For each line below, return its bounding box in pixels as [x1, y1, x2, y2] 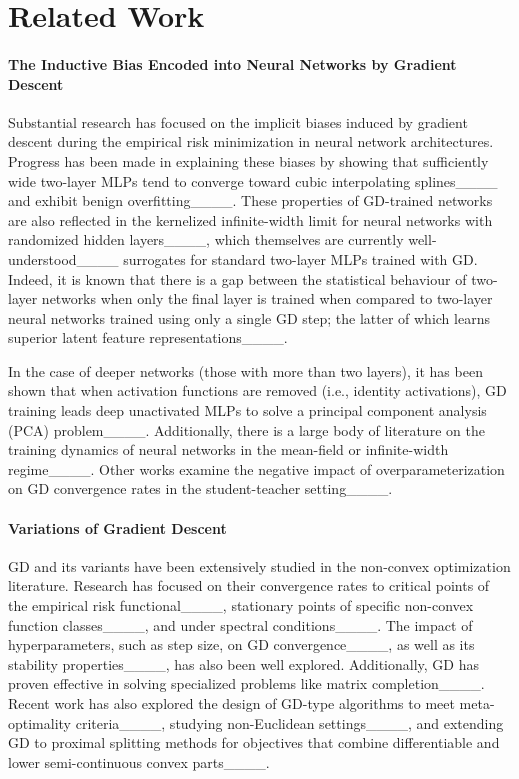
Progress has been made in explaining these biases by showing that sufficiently [8, 150, 489, 171]
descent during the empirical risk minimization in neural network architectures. [8, 131, 494, 152]
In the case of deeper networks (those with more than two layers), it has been [8, 360, 483, 381]
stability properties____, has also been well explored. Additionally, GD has [8, 653, 480, 674]
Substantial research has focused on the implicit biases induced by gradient [8, 111, 468, 132]
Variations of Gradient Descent [8, 517, 227, 538]
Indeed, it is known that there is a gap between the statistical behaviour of [8, 268, 467, 289]
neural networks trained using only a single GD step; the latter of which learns [8, 307, 490, 328]
